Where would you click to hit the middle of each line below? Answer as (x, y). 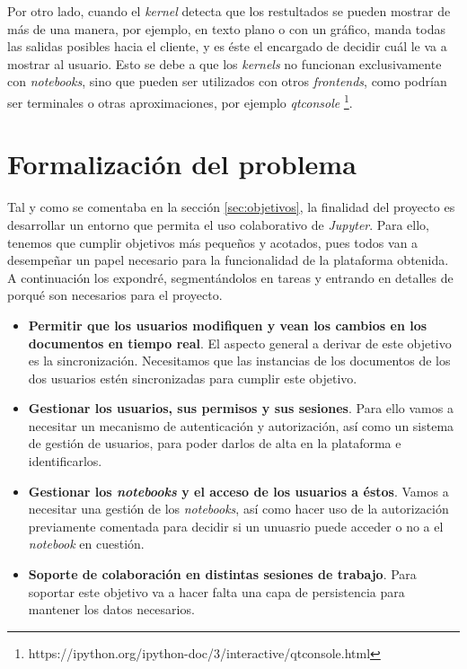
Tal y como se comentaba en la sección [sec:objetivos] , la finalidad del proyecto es (231, 207)
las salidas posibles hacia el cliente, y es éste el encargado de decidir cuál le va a (227, 46)
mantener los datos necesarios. (111, 609)
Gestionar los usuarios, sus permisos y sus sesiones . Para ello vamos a (241, 408)
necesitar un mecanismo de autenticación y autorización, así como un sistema (241, 425)
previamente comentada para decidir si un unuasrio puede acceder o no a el (236, 526)
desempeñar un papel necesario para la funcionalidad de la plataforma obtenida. (228, 260)
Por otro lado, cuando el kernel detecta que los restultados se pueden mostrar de (229, 11)
